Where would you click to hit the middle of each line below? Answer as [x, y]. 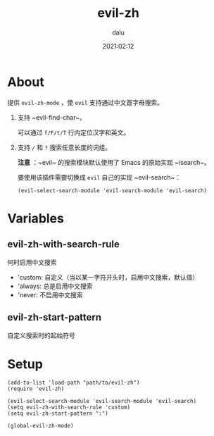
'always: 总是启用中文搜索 [55, 286]
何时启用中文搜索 [32, 262]
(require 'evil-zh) [36, 389]
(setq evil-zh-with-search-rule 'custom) [69, 407]
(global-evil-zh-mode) [40, 426]
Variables [36, 218]
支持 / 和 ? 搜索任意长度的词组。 [64, 147]
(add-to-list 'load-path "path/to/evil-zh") [74, 383]
